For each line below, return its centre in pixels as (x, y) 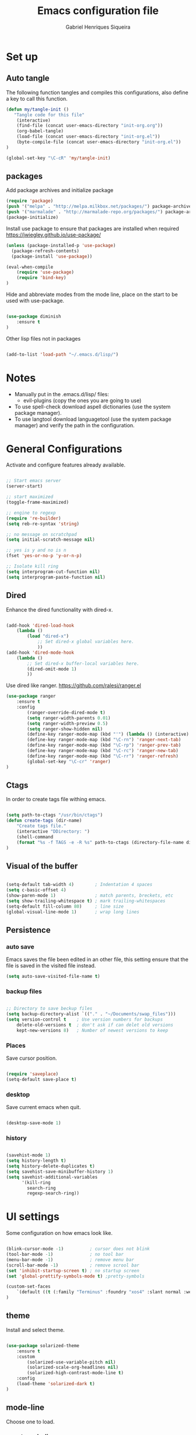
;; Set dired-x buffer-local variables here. (83, 663)
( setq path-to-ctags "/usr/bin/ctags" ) (55, 815)
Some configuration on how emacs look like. (59, 1233)
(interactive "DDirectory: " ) (53, 831)
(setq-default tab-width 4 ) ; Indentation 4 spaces (79, 885)
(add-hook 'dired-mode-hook (40, 653)
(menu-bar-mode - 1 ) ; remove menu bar (70, 1259)
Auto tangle (28, 78)
